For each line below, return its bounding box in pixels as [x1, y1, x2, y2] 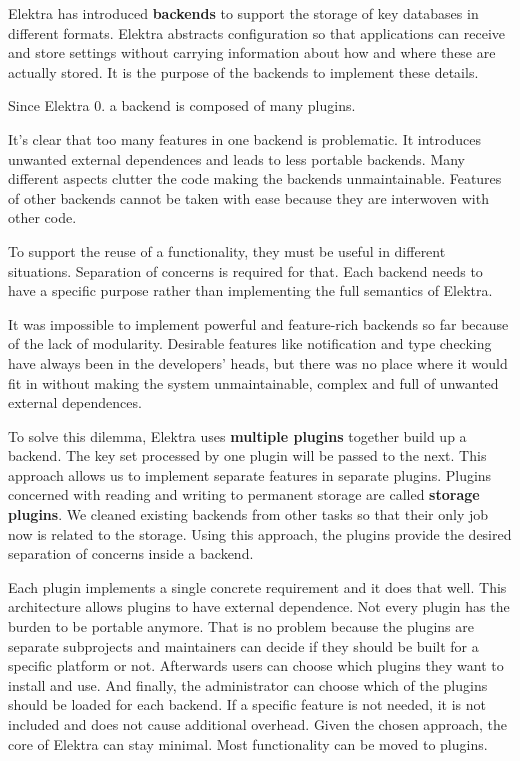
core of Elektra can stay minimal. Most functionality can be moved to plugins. [8, 733, 488, 754]
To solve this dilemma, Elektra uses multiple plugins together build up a [8, 425, 467, 446]
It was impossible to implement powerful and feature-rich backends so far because [8, 313, 509, 334]
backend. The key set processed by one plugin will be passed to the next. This [8, 445, 487, 466]
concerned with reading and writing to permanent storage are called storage [8, 484, 480, 505]
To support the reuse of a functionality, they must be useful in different [8, 240, 446, 261]
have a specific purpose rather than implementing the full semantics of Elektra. [8, 280, 493, 301]
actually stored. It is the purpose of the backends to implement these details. [8, 61, 479, 82]
